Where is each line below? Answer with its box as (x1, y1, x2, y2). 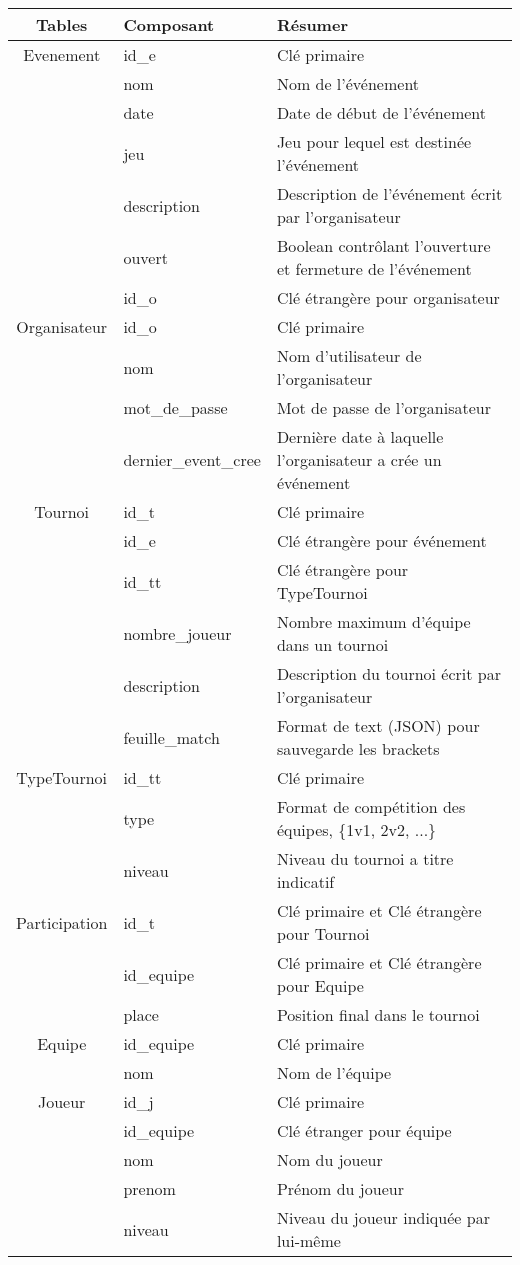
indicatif (276, 870, 335, 893)
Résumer (276, 13, 348, 36)
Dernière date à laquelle (276, 425, 444, 448)
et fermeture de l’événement (276, 257, 472, 280)
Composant (123, 13, 215, 36)
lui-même (276, 1229, 341, 1252)
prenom (123, 1177, 176, 1200)
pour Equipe (276, 974, 364, 997)
